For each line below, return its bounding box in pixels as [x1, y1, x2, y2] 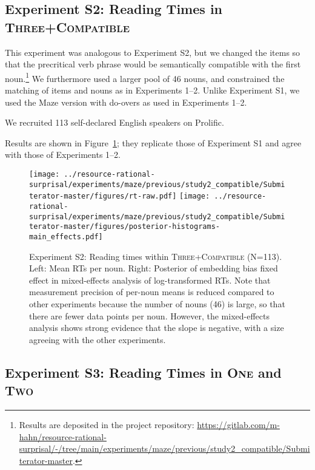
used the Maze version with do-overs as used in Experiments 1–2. [5, 95, 247, 108]
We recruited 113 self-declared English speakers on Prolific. [5, 116, 224, 129]
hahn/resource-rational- [19, 430, 107, 443]
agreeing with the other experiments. [29, 333, 166, 346]
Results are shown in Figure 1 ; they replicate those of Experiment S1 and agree [5, 136, 302, 149]
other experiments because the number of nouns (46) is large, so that [29, 297, 285, 310]
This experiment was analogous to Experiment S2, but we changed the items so [5, 46, 300, 58]
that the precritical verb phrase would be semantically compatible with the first [5, 58, 301, 70]
